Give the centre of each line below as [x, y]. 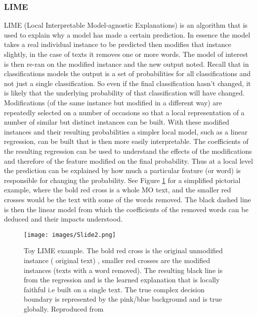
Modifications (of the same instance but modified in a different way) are [113, 102]
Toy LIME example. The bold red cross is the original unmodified [123, 250]
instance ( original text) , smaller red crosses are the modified [117, 260]
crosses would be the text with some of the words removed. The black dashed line [128, 199]
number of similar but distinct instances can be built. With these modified [117, 122]
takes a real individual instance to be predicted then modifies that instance [118, 44]
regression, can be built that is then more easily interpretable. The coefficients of [126, 141]
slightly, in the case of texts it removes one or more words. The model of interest [126, 54]
